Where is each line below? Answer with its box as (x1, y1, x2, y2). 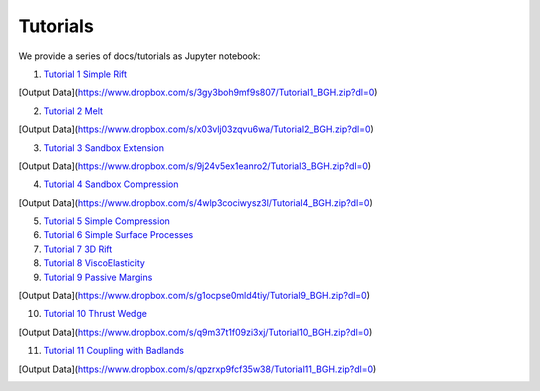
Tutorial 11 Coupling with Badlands (43, 345, 185, 357)
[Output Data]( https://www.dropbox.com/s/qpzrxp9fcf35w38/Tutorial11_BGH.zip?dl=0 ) (18, 363, 377, 375)
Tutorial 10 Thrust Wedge (43, 308, 147, 320)
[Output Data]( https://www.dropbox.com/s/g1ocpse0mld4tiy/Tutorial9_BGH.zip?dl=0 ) (18, 290, 370, 302)
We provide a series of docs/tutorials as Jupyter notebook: (18, 50, 261, 62)
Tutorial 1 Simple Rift (43, 68, 128, 80)
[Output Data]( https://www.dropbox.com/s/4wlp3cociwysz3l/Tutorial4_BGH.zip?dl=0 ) (18, 196, 374, 209)
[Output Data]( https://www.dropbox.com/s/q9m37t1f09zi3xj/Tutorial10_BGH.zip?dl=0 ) (18, 326, 373, 338)
